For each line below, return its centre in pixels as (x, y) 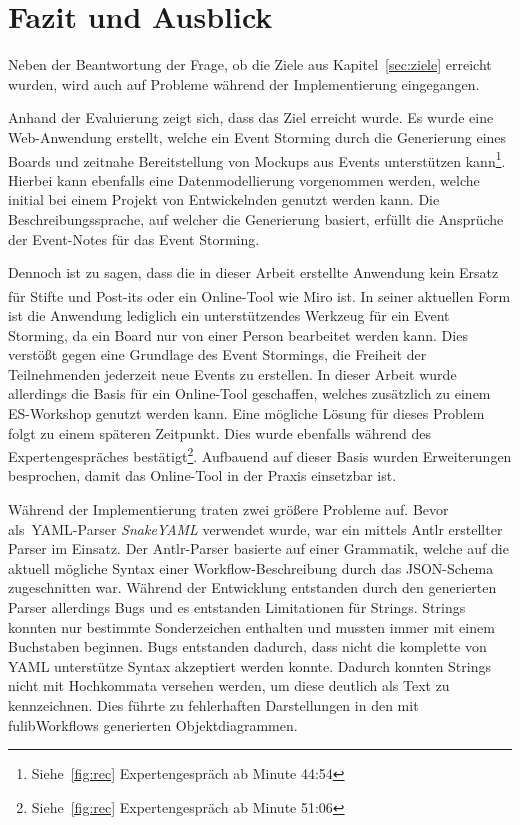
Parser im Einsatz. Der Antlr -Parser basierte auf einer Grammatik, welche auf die (258, 548)
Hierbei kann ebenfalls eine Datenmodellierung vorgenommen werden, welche (244, 179)
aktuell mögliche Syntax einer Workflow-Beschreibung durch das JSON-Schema (251, 567)
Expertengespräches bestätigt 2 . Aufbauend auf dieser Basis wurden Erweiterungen (260, 454)
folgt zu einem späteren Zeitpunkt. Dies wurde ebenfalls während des (219, 432)
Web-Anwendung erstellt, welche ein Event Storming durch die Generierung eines (257, 136)
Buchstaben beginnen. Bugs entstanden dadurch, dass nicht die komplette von (247, 646)
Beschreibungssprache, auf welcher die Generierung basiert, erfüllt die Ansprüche (256, 218)
